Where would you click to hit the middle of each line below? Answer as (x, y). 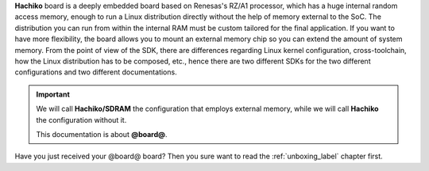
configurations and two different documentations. (96, 72)
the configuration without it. (81, 120)
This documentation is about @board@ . (102, 134)
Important (53, 94)
